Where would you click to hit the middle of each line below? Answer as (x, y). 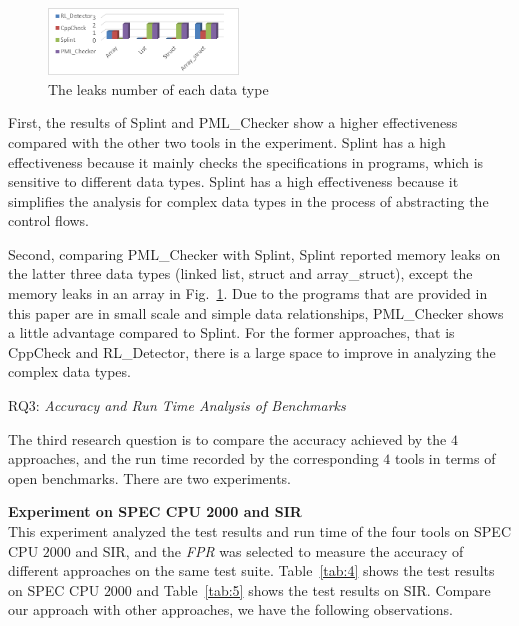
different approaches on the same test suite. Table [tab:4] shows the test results (251, 570)
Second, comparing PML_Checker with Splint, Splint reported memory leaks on (254, 253)
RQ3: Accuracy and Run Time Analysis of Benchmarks (177, 405)
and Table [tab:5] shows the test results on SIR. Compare (313, 589)
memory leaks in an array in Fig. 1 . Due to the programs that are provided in (248, 293)
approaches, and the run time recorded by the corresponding (193, 458)
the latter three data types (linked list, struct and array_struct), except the (240, 273)
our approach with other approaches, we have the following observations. (230, 609)
